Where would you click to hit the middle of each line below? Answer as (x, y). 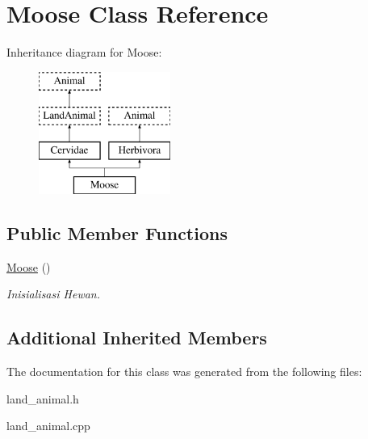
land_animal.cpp (48, 426)
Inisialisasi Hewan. (54, 294)
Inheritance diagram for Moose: (84, 52)
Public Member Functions (117, 232)
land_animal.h (43, 398)
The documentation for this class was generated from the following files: (184, 371)
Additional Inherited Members (137, 338)
